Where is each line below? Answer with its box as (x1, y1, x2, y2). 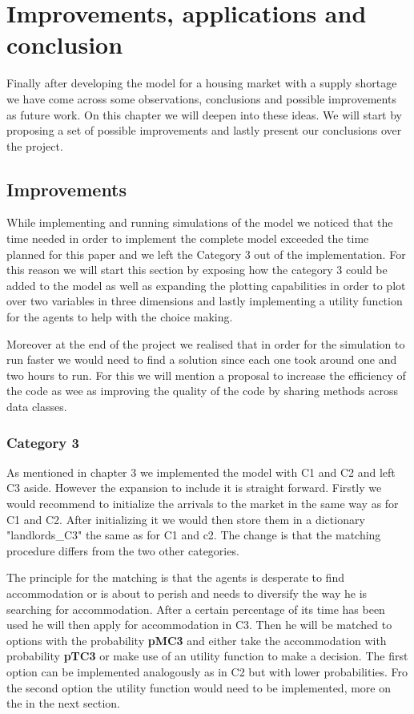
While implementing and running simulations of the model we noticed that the (6, 214, 393, 231)
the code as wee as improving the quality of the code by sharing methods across (6, 382, 398, 399)
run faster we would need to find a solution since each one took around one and (6, 351, 397, 368)
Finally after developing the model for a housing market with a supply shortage (6, 75, 397, 91)
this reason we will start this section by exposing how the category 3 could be (6, 261, 388, 278)
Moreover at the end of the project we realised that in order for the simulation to (6, 335, 405, 352)
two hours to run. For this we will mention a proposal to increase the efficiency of (6, 366, 406, 383)
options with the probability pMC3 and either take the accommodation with (6, 631, 387, 648)
